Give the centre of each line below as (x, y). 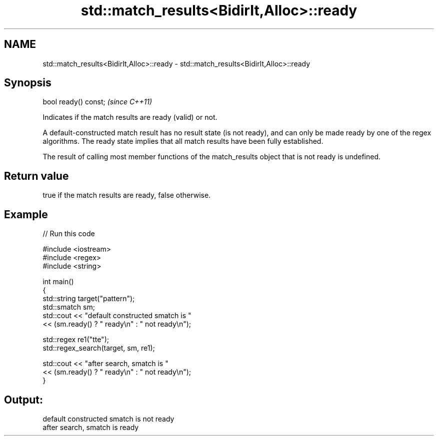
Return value (36, 176)
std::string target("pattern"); (89, 299)
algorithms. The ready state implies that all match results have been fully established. (183, 141)
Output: (23, 400)
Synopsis (28, 83)
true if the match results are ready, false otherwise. (127, 195)
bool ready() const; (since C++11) (97, 102)
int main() (58, 282)
